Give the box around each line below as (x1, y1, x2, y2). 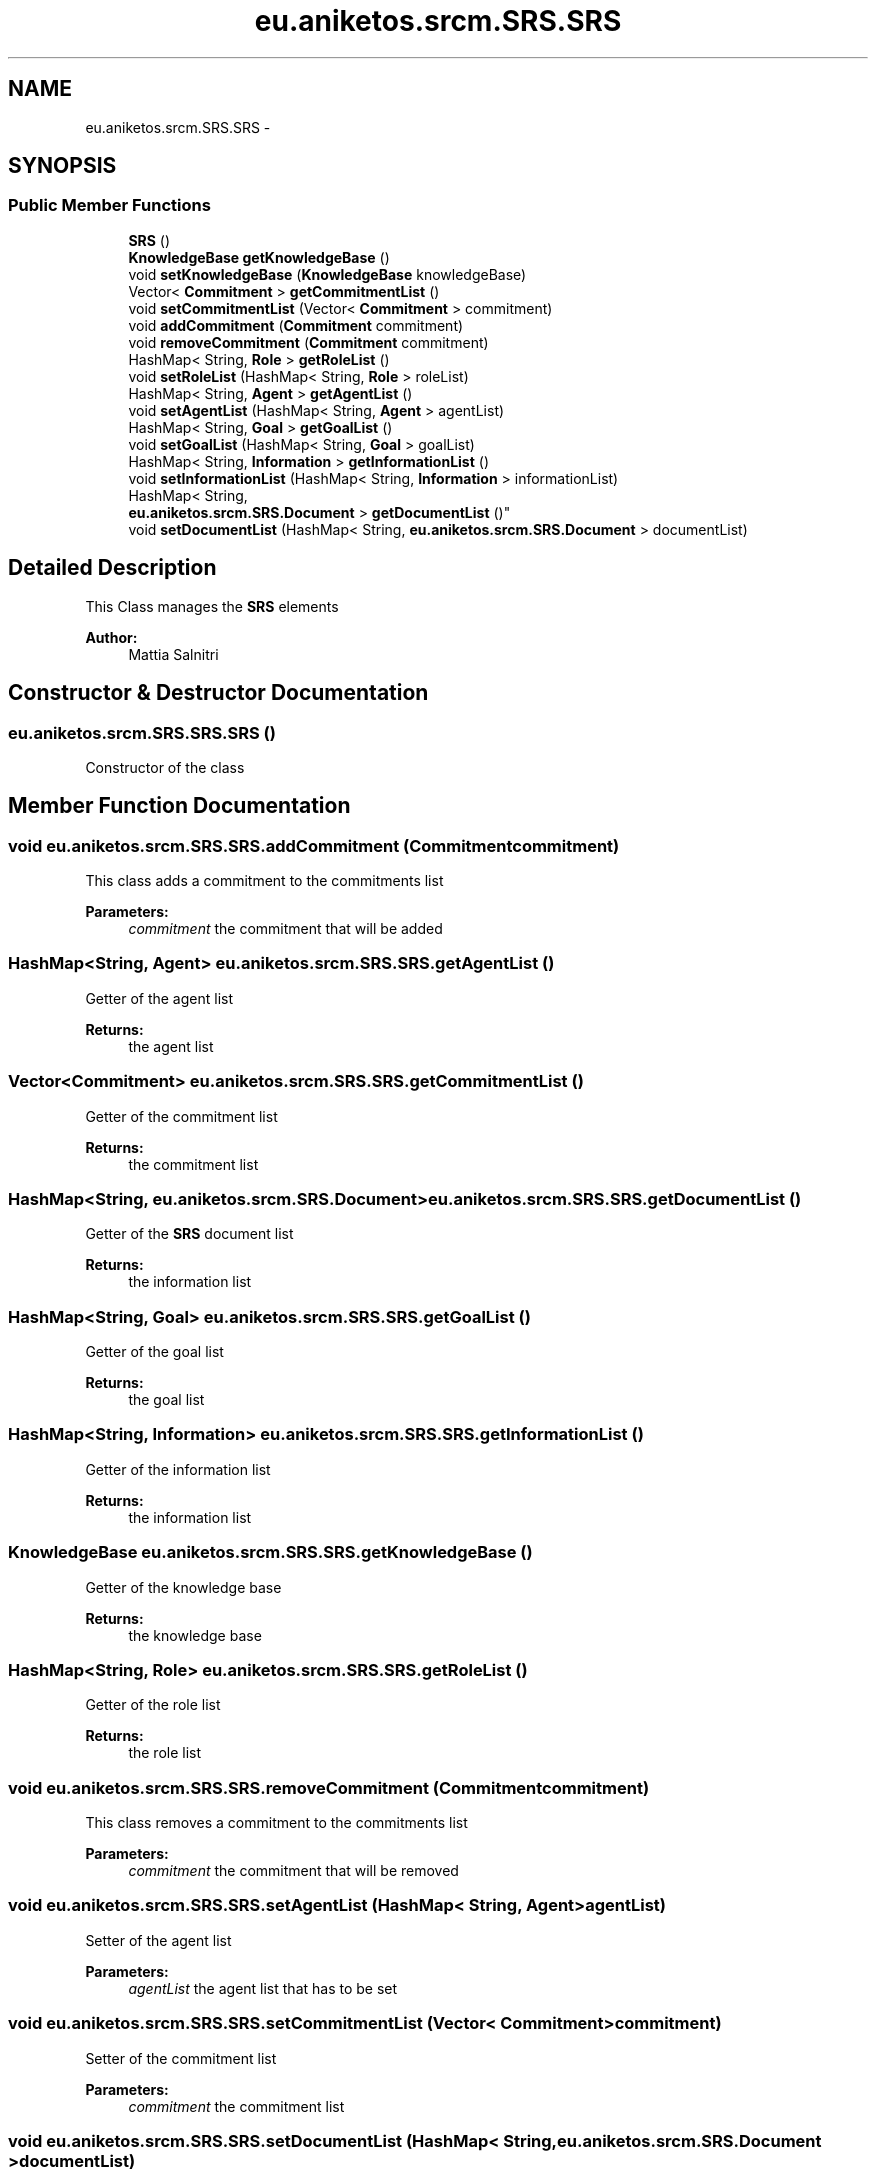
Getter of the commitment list (85, 1107, 278, 1125)
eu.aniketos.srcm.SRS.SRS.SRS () (8, 722, 276, 743)
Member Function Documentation (8, 793, 351, 819)
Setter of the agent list (85, 1931, 232, 1949)
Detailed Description (8, 555, 217, 581)
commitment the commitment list (128, 2097, 345, 2115)
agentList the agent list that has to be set (128, 1979, 398, 1997)
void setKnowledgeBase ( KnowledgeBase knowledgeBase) (128, 265, 527, 283)
